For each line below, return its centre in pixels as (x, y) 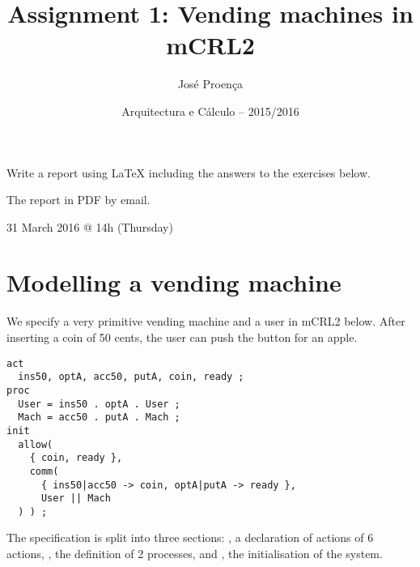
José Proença (210, 84)
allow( (36, 444)
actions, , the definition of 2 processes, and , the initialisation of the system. (195, 554)
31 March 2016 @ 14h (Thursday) (90, 226)
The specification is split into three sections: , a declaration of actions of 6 (190, 537)
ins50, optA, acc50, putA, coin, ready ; (131, 377)
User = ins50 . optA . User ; (99, 404)
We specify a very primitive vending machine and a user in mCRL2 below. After (206, 321)
